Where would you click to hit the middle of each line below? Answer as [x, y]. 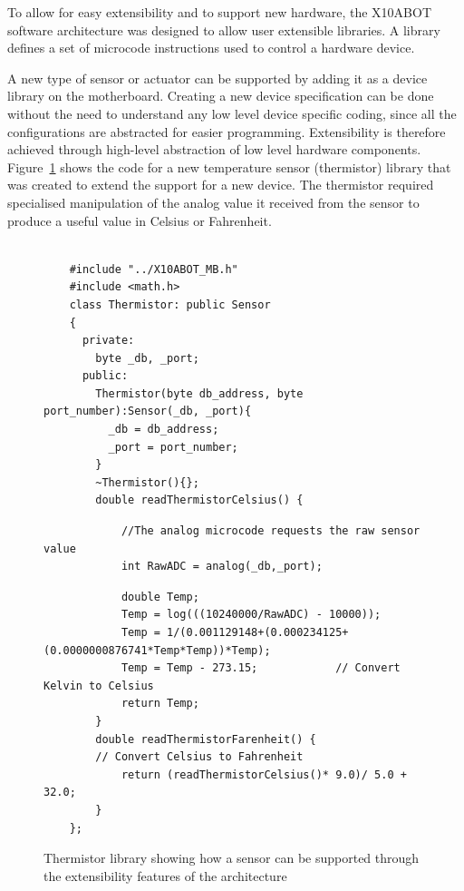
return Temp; [160, 704]
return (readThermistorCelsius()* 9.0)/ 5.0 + [264, 774]
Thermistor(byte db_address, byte [199, 393]
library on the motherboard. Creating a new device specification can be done [221, 96]
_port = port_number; [173, 447]
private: [108, 341]
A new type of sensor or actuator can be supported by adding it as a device [217, 78]
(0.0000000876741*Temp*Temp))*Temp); [157, 650]
